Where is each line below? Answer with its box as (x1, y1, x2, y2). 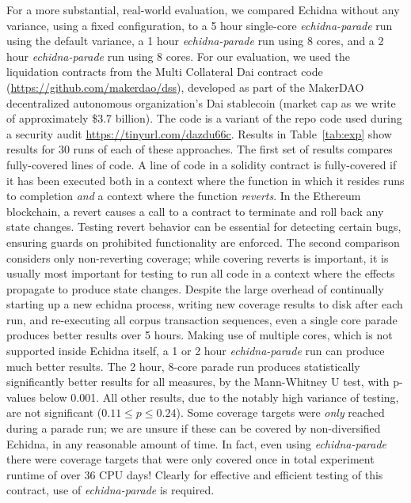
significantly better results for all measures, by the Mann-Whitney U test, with (6, 373, 390, 390)
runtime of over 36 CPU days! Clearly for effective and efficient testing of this (6, 466, 383, 482)
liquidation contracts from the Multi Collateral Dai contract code (6, 63, 323, 80)
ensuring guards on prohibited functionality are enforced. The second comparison (6, 233, 400, 250)
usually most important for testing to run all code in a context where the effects (6, 265, 395, 282)
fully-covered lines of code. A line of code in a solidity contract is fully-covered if (6, 156, 397, 172)
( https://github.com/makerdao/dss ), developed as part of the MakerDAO (6, 78, 364, 95)
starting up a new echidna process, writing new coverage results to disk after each (6, 296, 403, 312)
